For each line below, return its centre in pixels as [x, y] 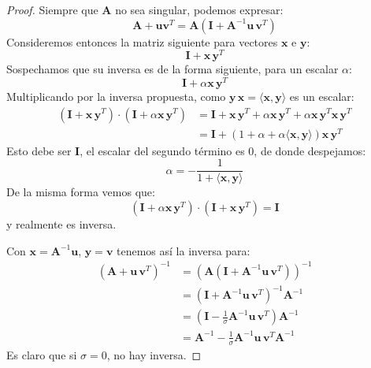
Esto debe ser [39, 150]
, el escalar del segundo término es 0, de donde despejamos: [223, 150]
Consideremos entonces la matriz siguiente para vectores [142, 41]
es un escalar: [322, 96]
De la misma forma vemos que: [81, 192]
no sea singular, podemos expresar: [199, 9]
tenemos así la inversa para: [184, 250]
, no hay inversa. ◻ [154, 354]
